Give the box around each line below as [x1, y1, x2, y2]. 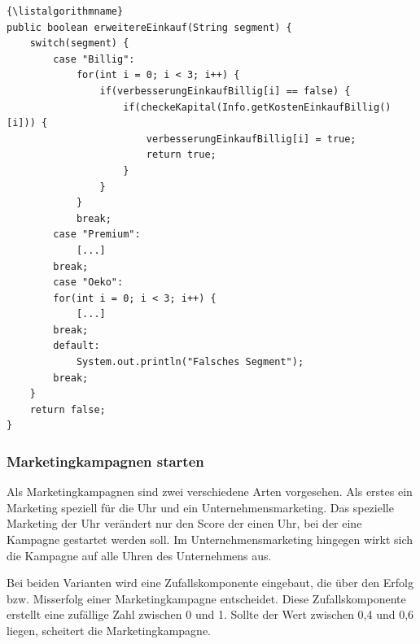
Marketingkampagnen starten [7, 450, 204, 471]
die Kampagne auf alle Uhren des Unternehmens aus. [7, 546, 272, 563]
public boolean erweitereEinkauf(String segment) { [7, 21, 292, 33]
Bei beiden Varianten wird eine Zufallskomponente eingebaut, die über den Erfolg [7, 574, 414, 591]
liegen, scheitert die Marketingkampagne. [7, 622, 211, 638]
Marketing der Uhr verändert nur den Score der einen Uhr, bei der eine [7, 515, 362, 532]
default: [53, 340, 100, 352]
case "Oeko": [53, 276, 124, 289]
